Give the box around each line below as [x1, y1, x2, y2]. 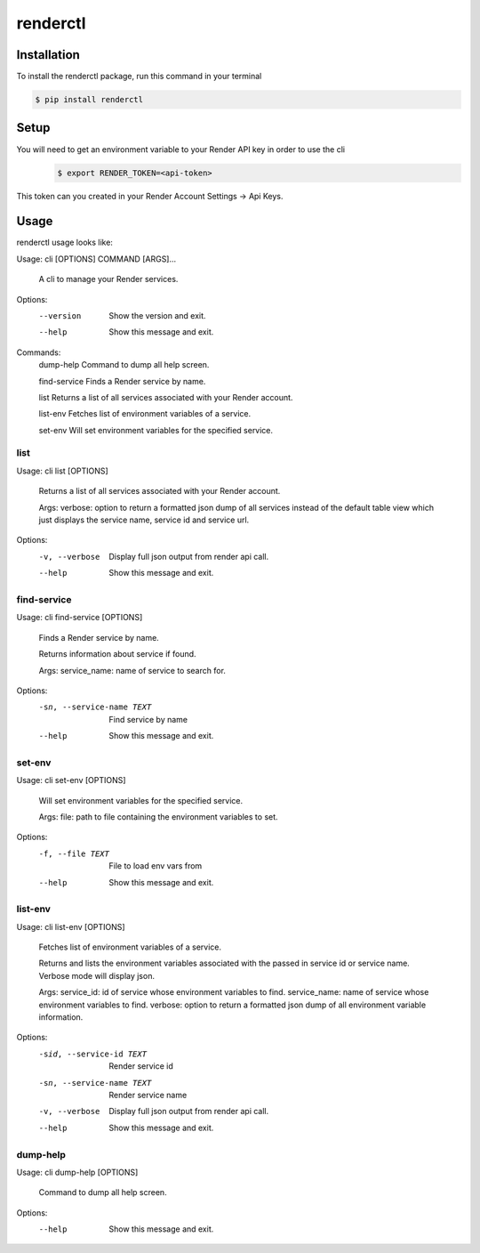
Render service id [108, 1061, 173, 1071]
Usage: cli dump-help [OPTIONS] [16, 1167, 139, 1177]
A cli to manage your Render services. [38, 274, 179, 285]
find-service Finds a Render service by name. [38, 376, 206, 386]
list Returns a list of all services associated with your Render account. [38, 392, 293, 402]
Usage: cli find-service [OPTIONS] [16, 612, 143, 623]
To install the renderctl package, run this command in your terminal [16, 71, 262, 82]
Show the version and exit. [108, 310, 206, 320]
